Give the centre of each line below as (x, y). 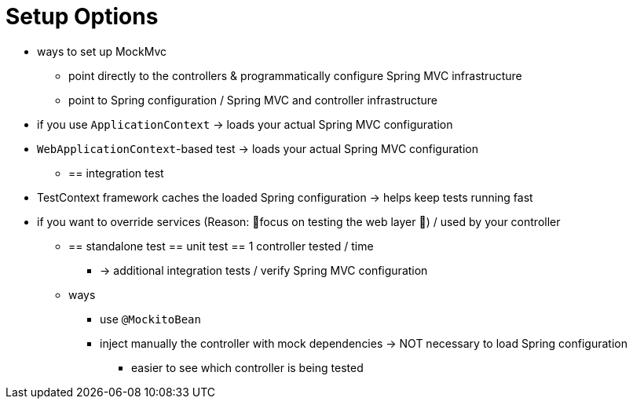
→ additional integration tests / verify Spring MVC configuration (264, 270)
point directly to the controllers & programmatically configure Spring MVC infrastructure (295, 75)
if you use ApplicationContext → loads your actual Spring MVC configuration (245, 124)
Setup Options (82, 16)
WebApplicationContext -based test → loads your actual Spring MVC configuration (258, 148)
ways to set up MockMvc (102, 51)
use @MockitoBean (150, 319)
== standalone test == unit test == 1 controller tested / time (221, 246)
